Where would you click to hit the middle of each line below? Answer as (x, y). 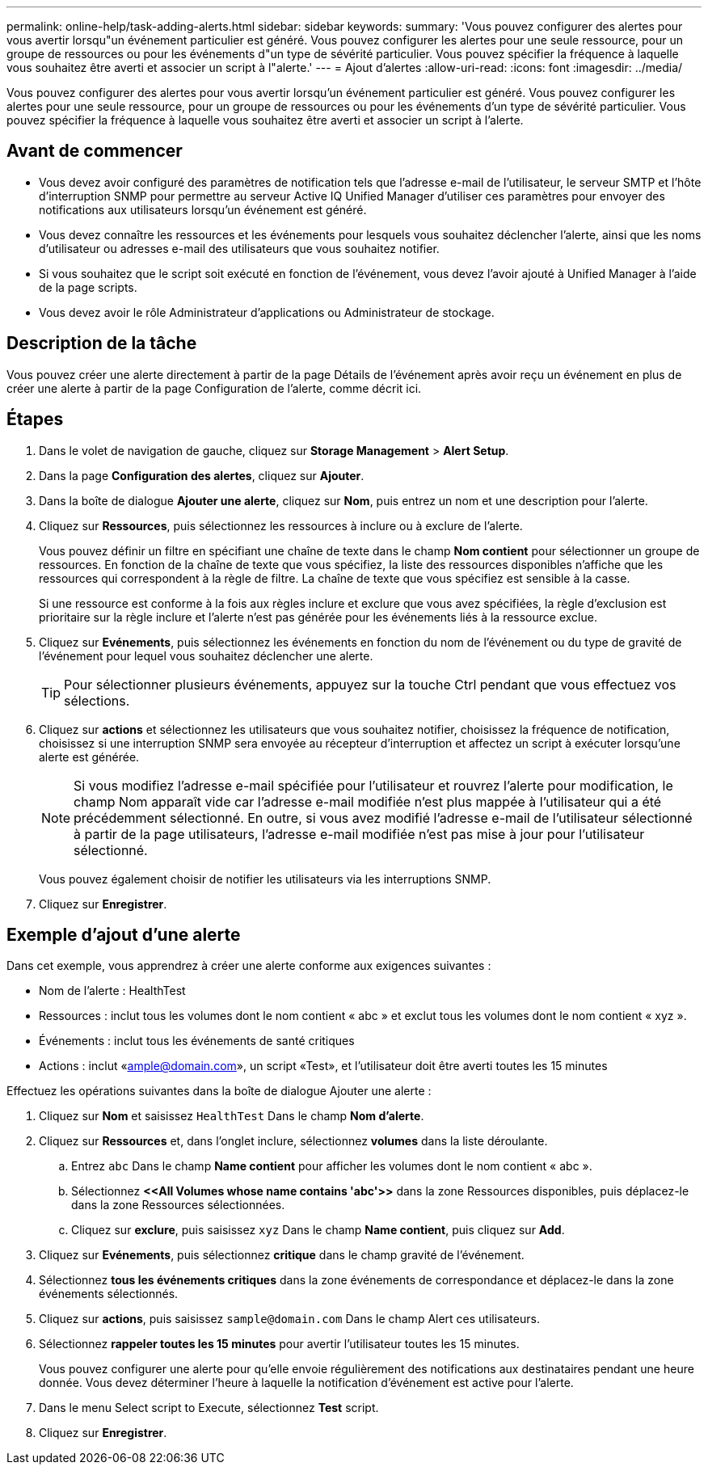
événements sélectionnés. (109, 1294)
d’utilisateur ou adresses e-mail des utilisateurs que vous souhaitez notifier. (239, 248)
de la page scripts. (88, 287)
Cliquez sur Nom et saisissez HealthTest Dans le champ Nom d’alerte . (232, 1116)
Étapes (35, 419)
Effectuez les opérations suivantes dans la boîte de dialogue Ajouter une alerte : (219, 1091)
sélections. (97, 700)
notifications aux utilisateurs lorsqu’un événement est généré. (203, 209)
